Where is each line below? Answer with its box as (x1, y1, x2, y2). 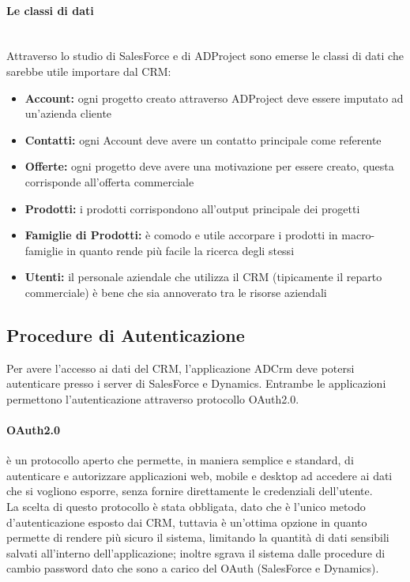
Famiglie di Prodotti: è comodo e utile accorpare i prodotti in (24, 227, 338, 243)
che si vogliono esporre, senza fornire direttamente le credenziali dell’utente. (6, 482, 373, 499)
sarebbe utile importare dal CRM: (6, 62, 171, 79)
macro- (341, 227, 375, 243)
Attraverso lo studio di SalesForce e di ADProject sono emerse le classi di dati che (6, 47, 404, 64)
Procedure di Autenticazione (6, 322, 245, 347)
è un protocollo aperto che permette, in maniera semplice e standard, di (6, 452, 354, 468)
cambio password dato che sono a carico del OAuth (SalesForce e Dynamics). (6, 560, 379, 576)
